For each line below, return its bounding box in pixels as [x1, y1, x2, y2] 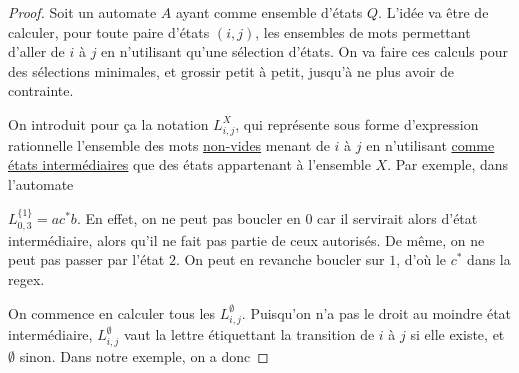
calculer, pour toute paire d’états [8, 21, 210, 42]
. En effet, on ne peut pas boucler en [76, 208, 301, 229]
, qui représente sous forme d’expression [235, 113, 479, 134]
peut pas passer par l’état [8, 249, 165, 270]
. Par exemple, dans [387, 154, 509, 175]
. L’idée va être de [378, 2, 489, 22]
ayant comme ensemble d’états [175, 2, 363, 22]
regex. [8, 268, 45, 289]
